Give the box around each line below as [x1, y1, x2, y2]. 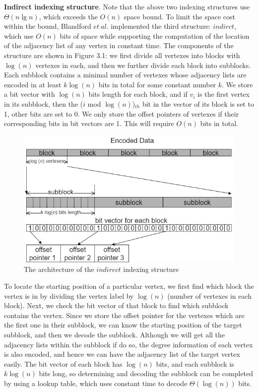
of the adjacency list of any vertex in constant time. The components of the [4, 40, 234, 51]
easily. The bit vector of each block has [4, 358, 123, 369]
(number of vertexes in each [167, 290, 252, 301]
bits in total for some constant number [98, 79, 216, 89]
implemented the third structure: [111, 21, 211, 31]
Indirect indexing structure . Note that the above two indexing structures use [4, 1, 250, 11]
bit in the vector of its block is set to [142, 98, 254, 109]
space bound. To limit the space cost [124, 11, 235, 21]
